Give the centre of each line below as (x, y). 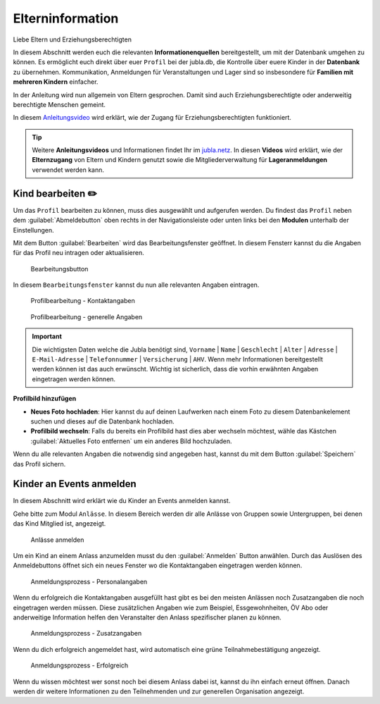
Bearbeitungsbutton (59, 268)
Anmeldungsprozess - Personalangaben (89, 581)
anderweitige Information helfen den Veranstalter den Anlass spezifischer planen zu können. (147, 617)
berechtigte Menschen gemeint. (59, 104)
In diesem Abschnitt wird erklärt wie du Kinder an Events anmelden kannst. (122, 501)
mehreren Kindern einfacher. (56, 82)
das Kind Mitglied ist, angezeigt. (59, 524)
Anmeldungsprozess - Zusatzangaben (86, 634)
